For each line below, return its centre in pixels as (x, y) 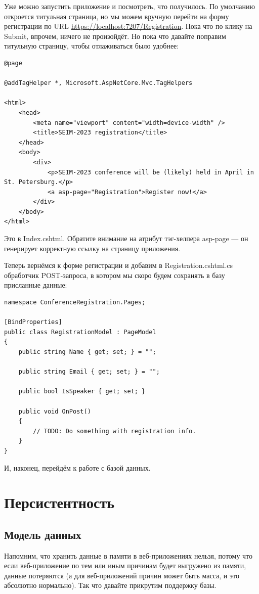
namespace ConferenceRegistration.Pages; (75, 303)
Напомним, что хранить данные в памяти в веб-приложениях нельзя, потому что (128, 555)
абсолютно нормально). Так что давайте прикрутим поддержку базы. (110, 585)
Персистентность (59, 502)
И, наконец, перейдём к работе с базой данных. (77, 467)
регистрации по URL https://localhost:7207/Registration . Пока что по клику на (128, 26)
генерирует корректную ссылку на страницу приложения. (92, 248)
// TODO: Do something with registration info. (115, 431)
